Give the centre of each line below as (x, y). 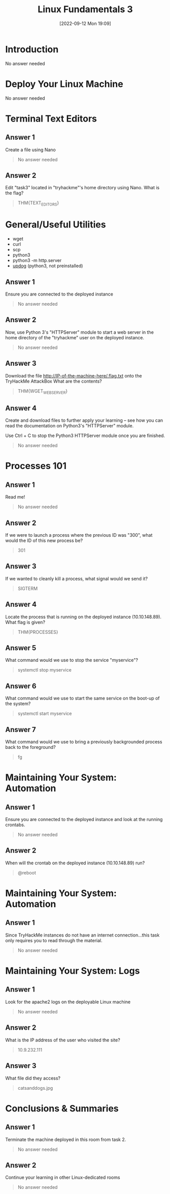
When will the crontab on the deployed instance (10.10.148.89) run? (75, 863)
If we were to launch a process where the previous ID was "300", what (79, 535)
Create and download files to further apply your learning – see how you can (84, 420)
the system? (18, 704)
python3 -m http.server (37, 260)
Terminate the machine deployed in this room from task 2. (66, 1139)
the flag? (14, 193)
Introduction (32, 49)
